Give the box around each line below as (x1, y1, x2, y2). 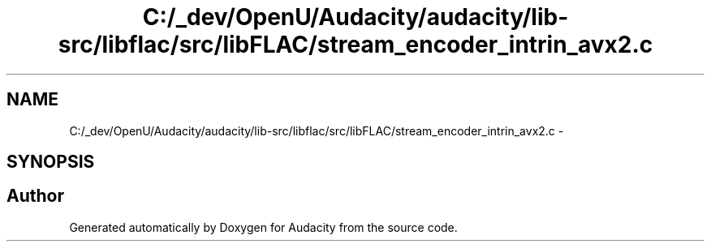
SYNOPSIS (6, 152, 95, 173)
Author (6, 186, 64, 207)
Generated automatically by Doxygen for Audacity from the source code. (69, 220, 458, 234)
